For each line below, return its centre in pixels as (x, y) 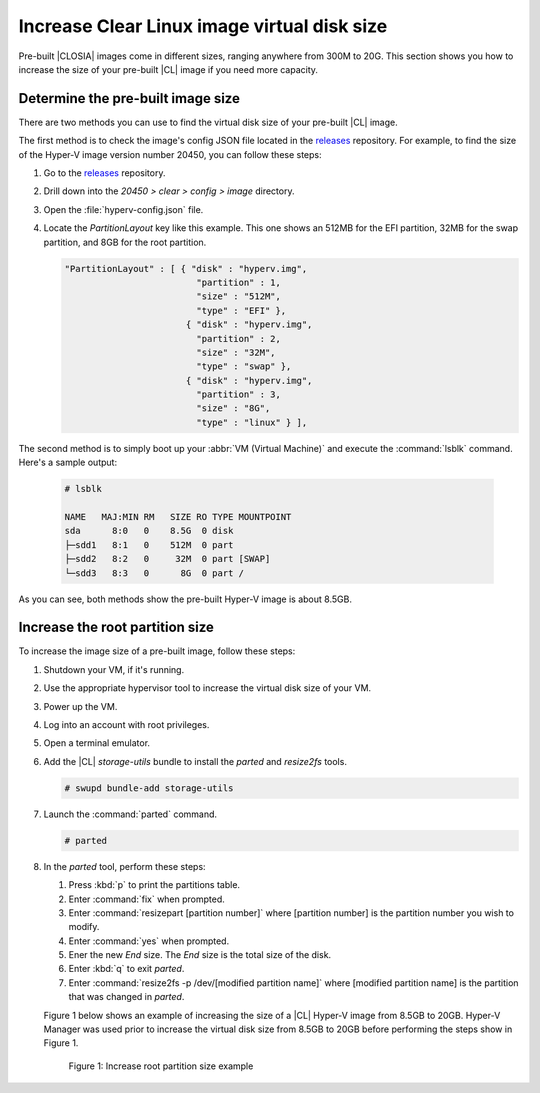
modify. (84, 927)
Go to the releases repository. (104, 173)
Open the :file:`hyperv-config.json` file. (123, 209)
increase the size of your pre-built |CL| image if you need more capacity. (168, 69)
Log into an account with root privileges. (126, 725)
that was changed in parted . (126, 997)
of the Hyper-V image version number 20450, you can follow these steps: (170, 154)
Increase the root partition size (116, 627)
